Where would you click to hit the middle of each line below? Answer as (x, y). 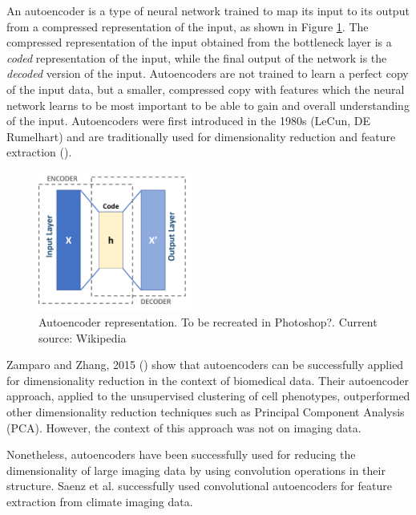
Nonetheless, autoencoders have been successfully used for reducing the (181, 454)
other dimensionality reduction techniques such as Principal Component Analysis (206, 412)
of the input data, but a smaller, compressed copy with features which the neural (206, 89)
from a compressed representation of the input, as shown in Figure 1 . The (188, 26)
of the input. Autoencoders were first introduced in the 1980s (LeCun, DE (189, 121)
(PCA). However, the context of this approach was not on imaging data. (184, 427)
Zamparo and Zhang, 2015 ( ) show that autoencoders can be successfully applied (205, 365)
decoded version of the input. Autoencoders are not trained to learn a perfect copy (208, 73)
